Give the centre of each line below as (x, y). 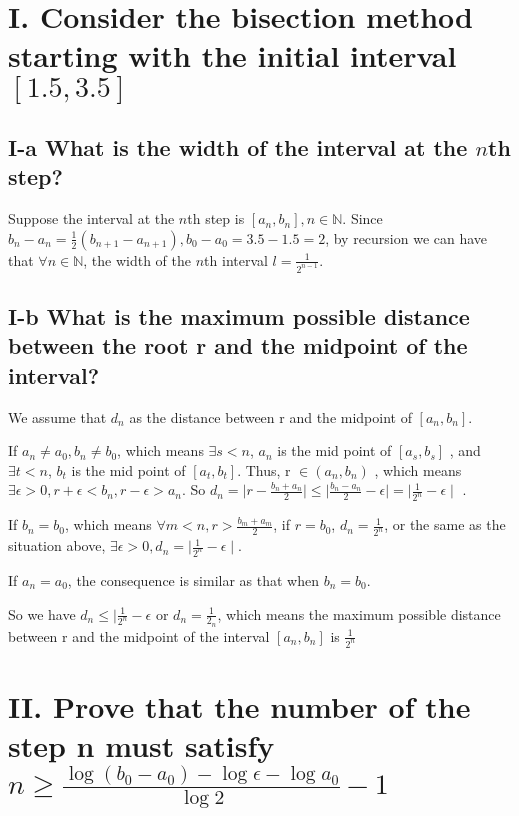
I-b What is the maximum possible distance (239, 316)
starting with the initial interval (232, 55)
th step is (216, 218)
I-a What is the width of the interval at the (238, 146)
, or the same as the (445, 524)
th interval (236, 259)
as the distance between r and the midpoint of (270, 416)
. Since (362, 218)
